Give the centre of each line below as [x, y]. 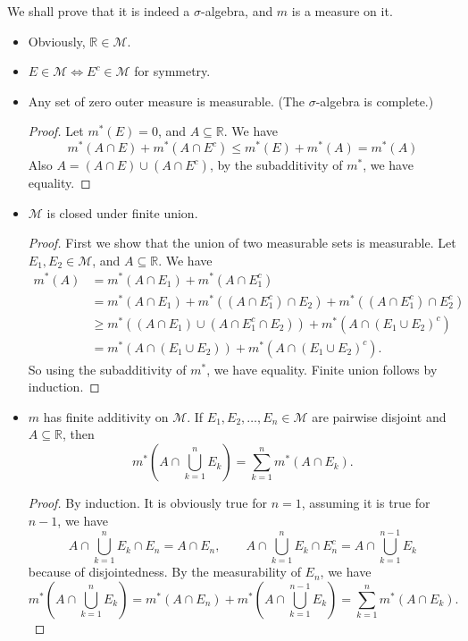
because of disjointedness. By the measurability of [164, 572]
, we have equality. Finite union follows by [322, 369]
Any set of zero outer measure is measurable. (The [166, 101]
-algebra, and [237, 11]
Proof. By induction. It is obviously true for [147, 503]
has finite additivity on [106, 416]
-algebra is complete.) [375, 101]
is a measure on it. [342, 11]
